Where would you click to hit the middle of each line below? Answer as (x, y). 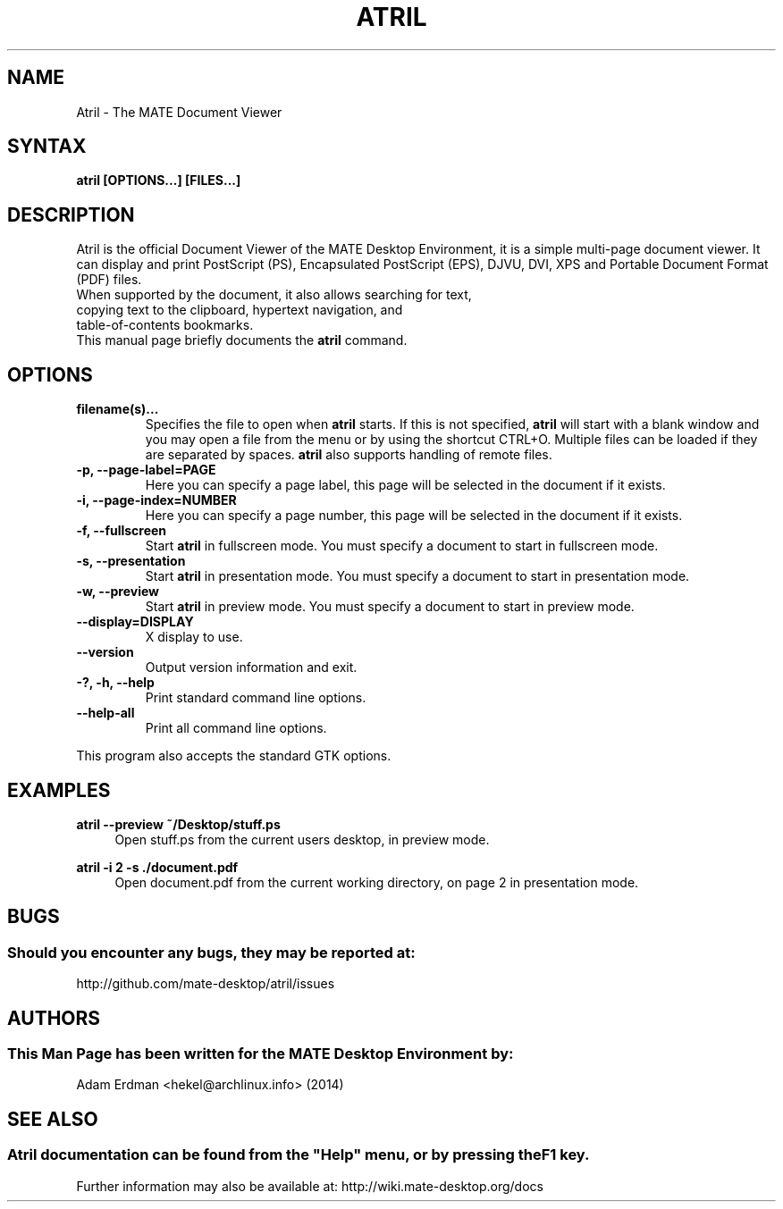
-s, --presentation (131, 561)
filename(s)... (118, 409)
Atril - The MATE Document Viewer (179, 112)
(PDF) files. (109, 280)
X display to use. (194, 637)
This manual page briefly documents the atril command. (242, 340)
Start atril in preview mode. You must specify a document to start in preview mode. (390, 607)
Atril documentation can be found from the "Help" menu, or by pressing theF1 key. (299, 1155)
